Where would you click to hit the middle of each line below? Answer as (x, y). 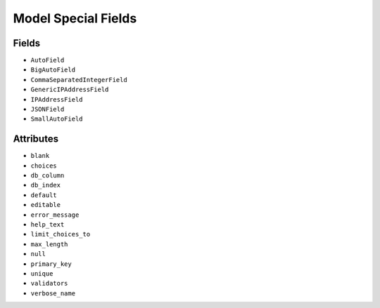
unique (42, 274)
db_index (46, 185)
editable (46, 205)
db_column (47, 176)
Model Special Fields (75, 18)
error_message (55, 215)
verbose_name (53, 293)
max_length (49, 244)
